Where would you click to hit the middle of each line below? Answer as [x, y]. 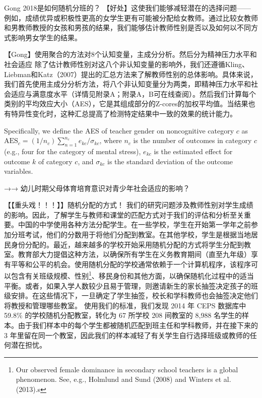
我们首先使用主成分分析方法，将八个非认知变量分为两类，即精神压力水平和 [127, 84]
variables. [19, 171]
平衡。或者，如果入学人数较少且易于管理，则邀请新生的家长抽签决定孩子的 [127, 285]
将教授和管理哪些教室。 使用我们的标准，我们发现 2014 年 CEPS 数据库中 [125, 305]
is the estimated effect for [193, 151]
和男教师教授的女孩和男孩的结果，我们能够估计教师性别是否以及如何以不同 [127, 27]
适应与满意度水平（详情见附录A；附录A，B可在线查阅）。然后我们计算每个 [133, 93]
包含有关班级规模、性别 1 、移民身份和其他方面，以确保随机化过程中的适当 [132, 275]
